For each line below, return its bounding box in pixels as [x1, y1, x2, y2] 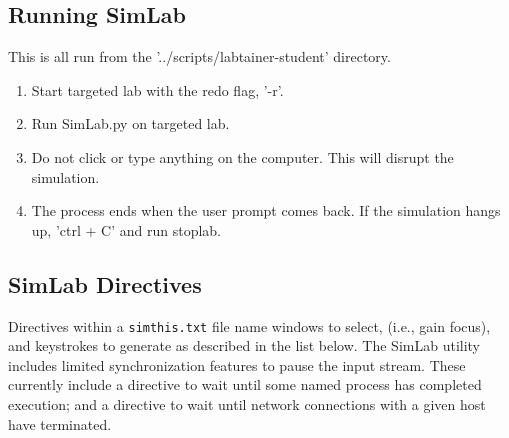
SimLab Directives [8, 268, 202, 299]
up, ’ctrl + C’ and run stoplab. [31, 219, 221, 240]
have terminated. [8, 413, 112, 434]
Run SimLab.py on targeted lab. [31, 113, 230, 134]
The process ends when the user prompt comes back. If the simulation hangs [31, 200, 501, 221]
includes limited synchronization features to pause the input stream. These [8, 354, 466, 375]
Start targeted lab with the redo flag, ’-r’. [31, 79, 284, 100]
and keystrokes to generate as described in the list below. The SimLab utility [8, 335, 481, 356]
